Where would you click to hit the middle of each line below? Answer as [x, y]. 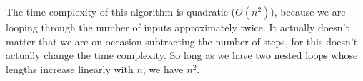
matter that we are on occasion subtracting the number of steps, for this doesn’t [182, 41]
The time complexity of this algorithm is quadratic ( [121, 11]
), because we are [308, 11]
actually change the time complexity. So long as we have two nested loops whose [182, 55]
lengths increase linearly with [70, 69]
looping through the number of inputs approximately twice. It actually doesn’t [178, 27]
